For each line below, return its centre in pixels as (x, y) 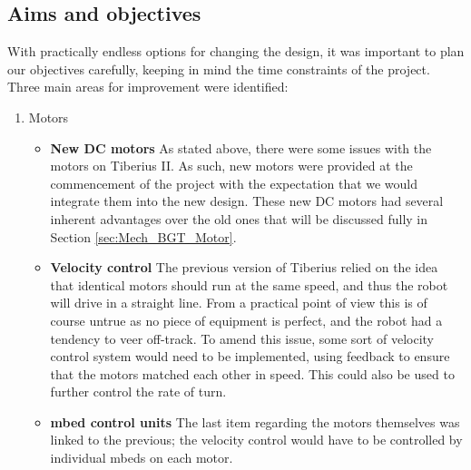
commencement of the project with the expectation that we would (234, 183)
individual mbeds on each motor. (142, 458)
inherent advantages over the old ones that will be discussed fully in (239, 218)
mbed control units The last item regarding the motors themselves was (255, 421)
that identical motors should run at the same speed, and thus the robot (249, 284)
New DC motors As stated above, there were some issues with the (241, 147)
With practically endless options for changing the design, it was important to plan (236, 51)
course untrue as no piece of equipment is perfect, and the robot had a (246, 320)
